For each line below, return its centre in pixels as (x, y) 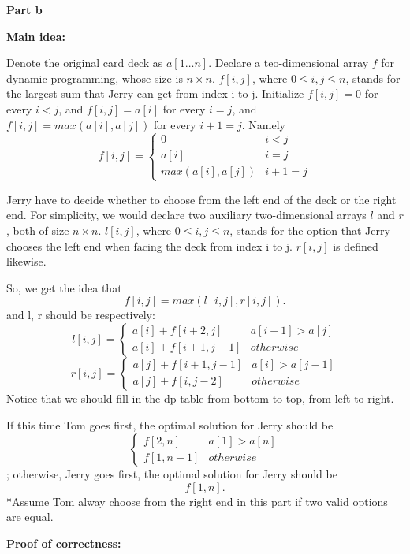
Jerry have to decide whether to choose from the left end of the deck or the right (201, 199)
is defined (356, 245)
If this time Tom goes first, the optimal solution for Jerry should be (170, 424)
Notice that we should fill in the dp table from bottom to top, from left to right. (200, 398)
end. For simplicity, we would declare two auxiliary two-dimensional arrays (186, 215)
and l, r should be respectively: (81, 315)
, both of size (38, 230)
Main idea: (36, 36)
